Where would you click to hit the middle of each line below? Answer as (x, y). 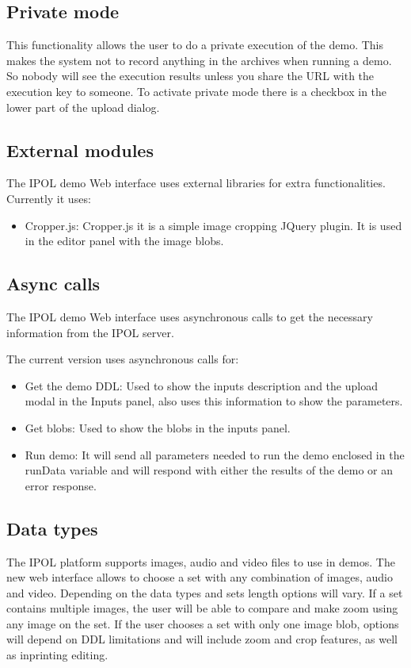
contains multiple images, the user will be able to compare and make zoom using (202, 608)
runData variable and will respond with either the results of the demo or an (209, 470)
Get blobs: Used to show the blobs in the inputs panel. (158, 427)
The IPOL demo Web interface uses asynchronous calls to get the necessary (190, 316)
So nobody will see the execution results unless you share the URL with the (190, 76)
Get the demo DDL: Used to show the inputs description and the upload (201, 385)
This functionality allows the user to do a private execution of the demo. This (195, 45)
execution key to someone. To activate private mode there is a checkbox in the (197, 91)
